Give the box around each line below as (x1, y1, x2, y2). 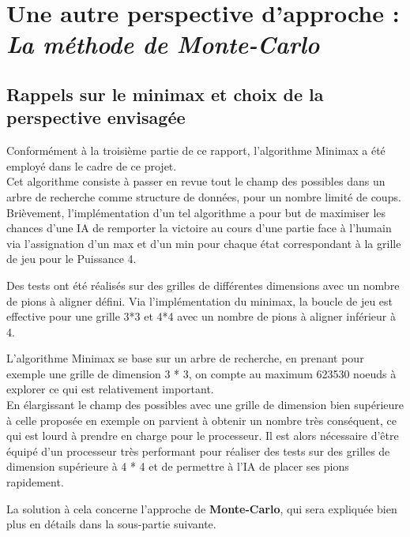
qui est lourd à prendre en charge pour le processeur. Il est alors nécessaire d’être (6, 427, 399, 444)
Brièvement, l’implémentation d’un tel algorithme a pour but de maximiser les (6, 204, 386, 220)
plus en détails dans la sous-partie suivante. (6, 516, 216, 532)
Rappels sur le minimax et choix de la (6, 81, 324, 106)
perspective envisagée (6, 105, 186, 130)
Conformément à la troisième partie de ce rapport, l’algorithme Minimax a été (6, 142, 386, 159)
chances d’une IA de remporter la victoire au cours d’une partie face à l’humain (6, 220, 392, 236)
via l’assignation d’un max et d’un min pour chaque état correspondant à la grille (6, 235, 401, 251)
